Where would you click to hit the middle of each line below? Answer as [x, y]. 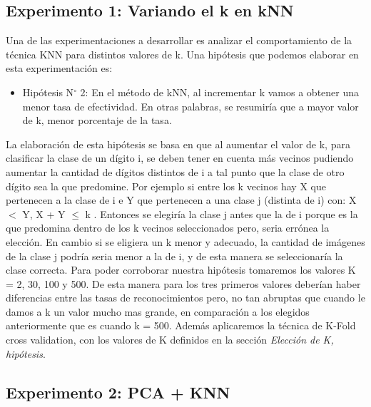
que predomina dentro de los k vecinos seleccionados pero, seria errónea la [168, 228]
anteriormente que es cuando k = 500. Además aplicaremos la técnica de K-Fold [181, 325]
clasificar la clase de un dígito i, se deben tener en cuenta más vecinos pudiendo [180, 158]
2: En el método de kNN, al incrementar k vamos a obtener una [220, 92]
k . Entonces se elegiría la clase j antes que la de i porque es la [222, 213]
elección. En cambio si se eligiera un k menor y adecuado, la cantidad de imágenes [185, 241]
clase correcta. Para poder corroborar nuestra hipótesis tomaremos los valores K [181, 270]
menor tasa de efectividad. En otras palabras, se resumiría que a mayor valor [190, 106]
